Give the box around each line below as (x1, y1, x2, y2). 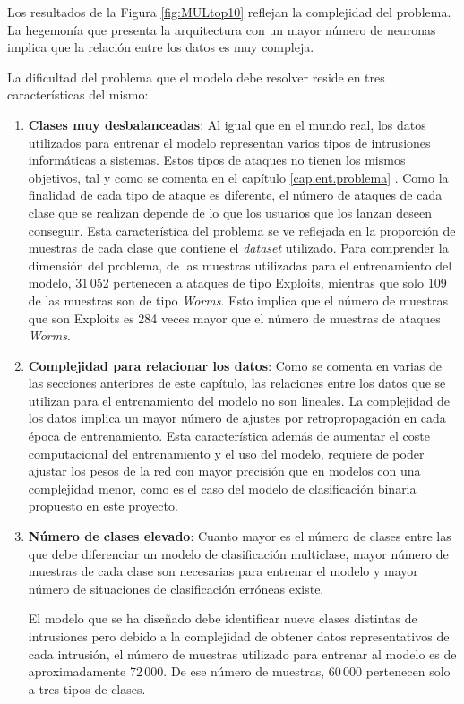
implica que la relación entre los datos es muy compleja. (7, 38, 314, 56)
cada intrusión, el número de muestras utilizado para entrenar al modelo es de (28, 644, 457, 663)
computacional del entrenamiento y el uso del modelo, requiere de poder (28, 443, 425, 462)
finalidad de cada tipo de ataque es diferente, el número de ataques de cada (28, 185, 443, 204)
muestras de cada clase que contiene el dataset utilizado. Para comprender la (28, 238, 449, 257)
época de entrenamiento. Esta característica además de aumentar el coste (28, 426, 430, 445)
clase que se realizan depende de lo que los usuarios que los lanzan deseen (28, 202, 432, 221)
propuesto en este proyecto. (28, 496, 178, 515)
